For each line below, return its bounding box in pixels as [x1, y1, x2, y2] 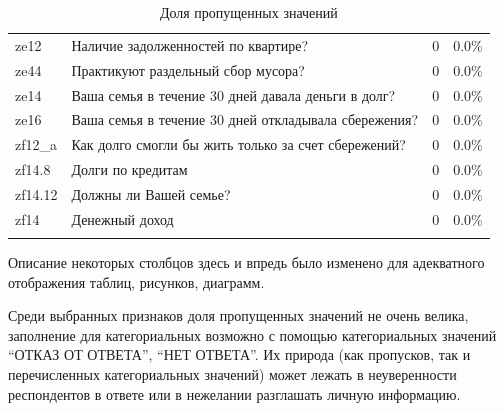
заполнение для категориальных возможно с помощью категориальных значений [8, 324, 497, 345]
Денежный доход [71, 208, 174, 229]
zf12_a [15, 134, 57, 155]
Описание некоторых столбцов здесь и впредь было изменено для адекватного [8, 252, 485, 273]
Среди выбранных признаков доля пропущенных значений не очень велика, [8, 305, 469, 326]
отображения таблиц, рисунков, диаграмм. [8, 271, 265, 292]
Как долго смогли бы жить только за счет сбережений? [71, 134, 406, 155]
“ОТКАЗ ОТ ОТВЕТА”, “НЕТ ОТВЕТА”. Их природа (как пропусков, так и [8, 344, 471, 365]
